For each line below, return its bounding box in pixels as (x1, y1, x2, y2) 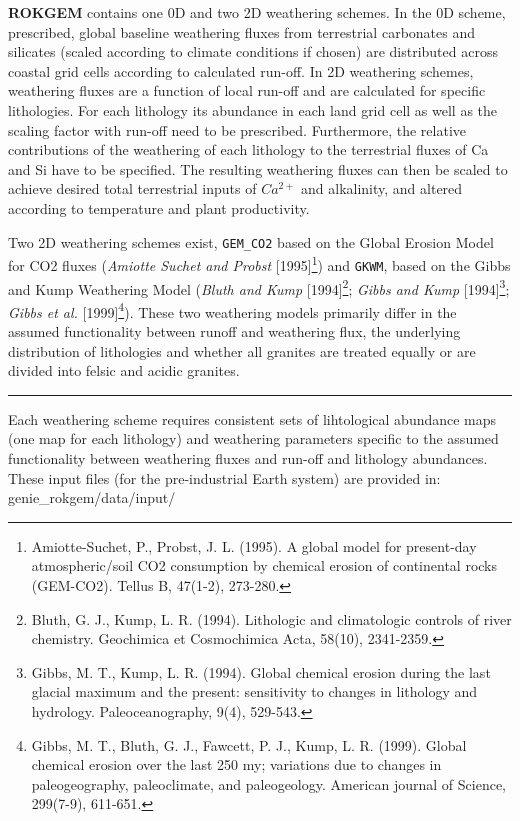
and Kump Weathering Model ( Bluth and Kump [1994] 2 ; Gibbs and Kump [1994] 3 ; (8, 275, 510, 299)
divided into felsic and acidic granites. (8, 360, 240, 381)
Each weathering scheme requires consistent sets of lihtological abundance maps (8, 408, 497, 429)
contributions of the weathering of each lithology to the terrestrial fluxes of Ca (8, 139, 489, 160)
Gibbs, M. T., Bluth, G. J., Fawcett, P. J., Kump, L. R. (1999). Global (31, 734, 467, 755)
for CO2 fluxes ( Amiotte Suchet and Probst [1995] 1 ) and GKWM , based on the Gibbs (8, 252, 511, 275)
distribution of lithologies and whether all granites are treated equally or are (8, 340, 476, 361)
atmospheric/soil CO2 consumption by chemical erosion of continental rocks (31, 555, 498, 576)
